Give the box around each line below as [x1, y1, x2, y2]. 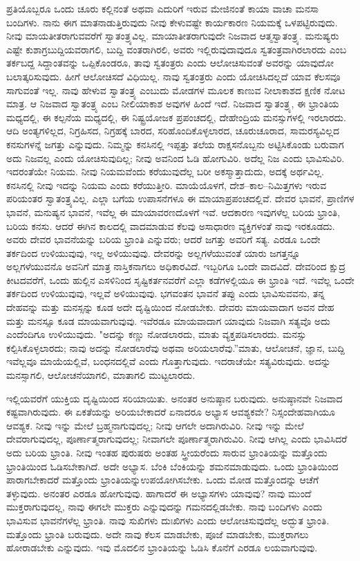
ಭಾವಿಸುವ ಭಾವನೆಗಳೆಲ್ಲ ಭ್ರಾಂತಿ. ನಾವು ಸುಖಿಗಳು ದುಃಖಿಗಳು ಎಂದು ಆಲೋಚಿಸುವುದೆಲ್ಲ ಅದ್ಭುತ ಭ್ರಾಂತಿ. [6, 513, 330, 527]
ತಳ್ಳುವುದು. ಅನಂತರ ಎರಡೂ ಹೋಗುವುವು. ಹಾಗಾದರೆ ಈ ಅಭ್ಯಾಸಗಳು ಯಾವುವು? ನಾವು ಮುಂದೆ [6, 486, 312, 500]
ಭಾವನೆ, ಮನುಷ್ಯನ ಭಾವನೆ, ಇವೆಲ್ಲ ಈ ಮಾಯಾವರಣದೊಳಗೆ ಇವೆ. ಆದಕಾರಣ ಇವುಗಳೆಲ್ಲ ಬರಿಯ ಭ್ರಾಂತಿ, [6, 204, 341, 219]
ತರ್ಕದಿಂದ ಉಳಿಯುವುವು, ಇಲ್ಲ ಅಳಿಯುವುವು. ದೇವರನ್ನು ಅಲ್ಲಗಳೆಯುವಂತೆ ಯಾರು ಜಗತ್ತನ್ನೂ [6, 245, 301, 260]
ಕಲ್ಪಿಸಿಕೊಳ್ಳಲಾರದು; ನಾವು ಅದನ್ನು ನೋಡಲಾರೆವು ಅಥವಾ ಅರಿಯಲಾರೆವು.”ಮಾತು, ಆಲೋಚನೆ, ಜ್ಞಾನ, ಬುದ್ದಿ [6, 340, 345, 355]
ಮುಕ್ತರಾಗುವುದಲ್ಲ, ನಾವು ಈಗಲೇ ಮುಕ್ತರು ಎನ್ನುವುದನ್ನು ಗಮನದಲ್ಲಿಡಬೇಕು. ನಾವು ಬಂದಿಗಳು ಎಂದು [6, 499, 323, 514]
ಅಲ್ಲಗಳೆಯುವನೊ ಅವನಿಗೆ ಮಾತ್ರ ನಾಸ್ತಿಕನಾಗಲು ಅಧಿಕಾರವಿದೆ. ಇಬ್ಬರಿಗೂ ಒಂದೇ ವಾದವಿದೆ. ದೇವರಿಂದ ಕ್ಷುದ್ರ [6, 259, 345, 274]
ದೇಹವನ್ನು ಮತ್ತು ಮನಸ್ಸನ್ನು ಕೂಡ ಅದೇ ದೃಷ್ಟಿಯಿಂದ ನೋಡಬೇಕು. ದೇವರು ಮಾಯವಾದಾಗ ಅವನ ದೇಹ [6, 300, 334, 314]
